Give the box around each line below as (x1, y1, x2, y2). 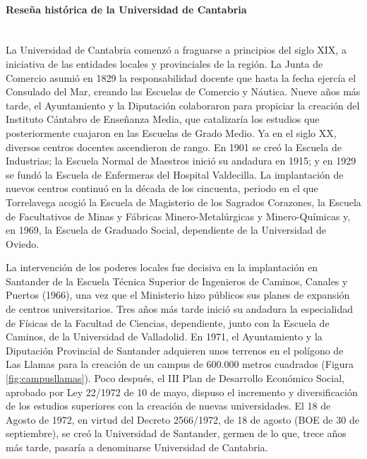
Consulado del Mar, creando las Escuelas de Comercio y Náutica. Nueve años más (6, 84, 361, 99)
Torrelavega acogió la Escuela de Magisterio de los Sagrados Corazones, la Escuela (6, 194, 361, 209)
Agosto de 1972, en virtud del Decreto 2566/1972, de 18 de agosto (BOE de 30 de (6, 412, 359, 427)
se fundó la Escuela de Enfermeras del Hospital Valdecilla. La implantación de (6, 167, 344, 181)
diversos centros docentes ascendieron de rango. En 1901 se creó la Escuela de (6, 139, 342, 154)
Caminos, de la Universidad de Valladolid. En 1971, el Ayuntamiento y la (6, 329, 323, 344)
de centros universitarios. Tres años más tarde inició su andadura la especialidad (6, 302, 354, 316)
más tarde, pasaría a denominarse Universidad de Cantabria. (6, 440, 268, 455)
